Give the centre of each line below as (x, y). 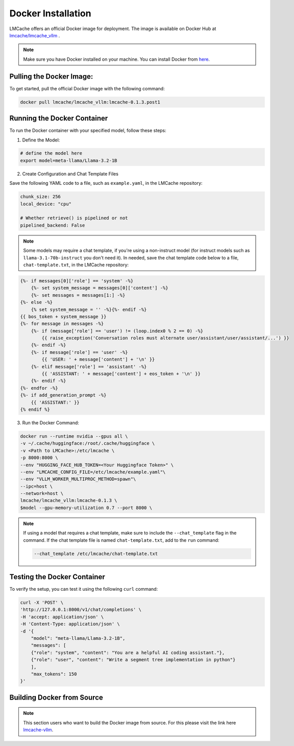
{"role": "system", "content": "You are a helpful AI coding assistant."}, (128, 653)
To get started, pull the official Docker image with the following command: (87, 88)
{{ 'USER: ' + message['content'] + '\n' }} (98, 359)
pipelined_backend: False (53, 225)
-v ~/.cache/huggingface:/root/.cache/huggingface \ (88, 443)
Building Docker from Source (56, 697)
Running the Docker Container (59, 118)
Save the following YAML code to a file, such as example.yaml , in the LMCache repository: (106, 183)
